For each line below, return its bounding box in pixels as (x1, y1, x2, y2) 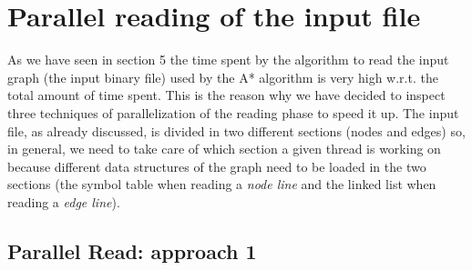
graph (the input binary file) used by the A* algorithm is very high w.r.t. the (7, 67, 438, 86)
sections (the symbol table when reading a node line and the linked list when (7, 175, 436, 194)
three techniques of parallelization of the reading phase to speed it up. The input (7, 103, 459, 122)
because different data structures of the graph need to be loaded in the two (7, 156, 426, 175)
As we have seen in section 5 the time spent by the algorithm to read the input (7, 50, 449, 69)
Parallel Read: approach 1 (7, 236, 257, 265)
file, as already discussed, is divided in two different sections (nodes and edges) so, (7, 121, 466, 140)
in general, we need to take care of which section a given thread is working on (7, 139, 441, 158)
